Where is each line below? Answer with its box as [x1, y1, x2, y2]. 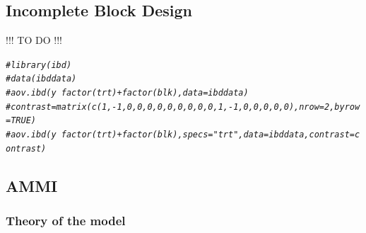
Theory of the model [6, 212, 126, 229]
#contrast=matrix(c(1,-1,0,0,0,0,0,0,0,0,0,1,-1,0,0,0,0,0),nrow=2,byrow [6, 101, 360, 112]
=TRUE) [6, 115, 36, 126]
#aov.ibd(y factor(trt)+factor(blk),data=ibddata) [6, 88, 249, 98]
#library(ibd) [6, 59, 72, 70]
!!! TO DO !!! [6, 33, 62, 47]
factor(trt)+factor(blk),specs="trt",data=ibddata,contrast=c [61, 130, 360, 140]
